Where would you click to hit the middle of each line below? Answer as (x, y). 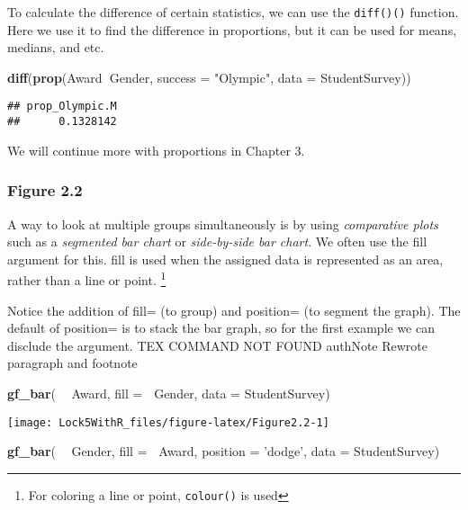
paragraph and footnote (72, 363)
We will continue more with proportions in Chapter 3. (156, 150)
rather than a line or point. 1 (87, 278)
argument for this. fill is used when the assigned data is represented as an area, (225, 259)
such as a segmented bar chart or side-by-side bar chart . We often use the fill (217, 242)
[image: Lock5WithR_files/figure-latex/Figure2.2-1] (168, 422)
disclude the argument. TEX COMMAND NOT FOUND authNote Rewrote (218, 345)
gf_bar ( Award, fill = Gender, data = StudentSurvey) (169, 393)
